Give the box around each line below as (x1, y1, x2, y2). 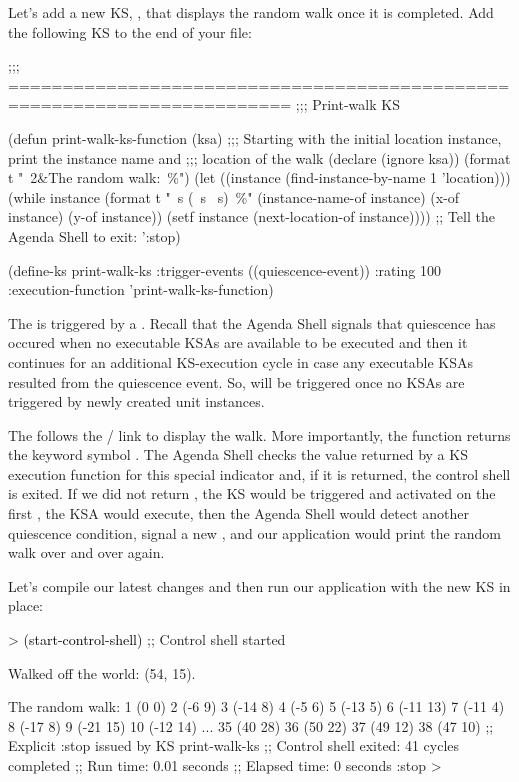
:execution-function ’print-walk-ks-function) (8, 279, 274, 300)
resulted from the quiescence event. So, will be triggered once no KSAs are (8, 371, 465, 392)
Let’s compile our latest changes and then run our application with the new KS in (8, 575, 511, 596)
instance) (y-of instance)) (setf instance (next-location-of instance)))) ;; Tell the (8, 206, 495, 227)
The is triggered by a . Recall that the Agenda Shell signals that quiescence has (8, 312, 496, 333)
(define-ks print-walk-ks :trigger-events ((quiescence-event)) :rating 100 (8, 259, 441, 280)
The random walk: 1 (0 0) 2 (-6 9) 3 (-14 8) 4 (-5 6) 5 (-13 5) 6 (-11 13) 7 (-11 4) (8, 696, 505, 717)
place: (8, 595, 43, 616)
